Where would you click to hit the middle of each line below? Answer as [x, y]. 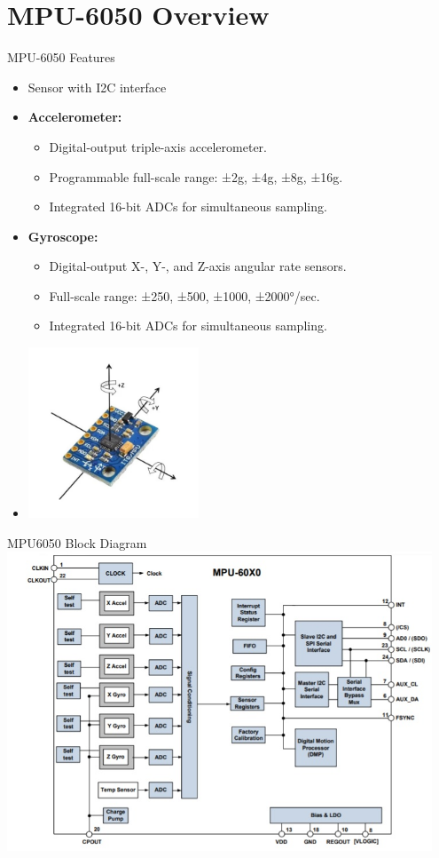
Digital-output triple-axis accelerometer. [158, 146]
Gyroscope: [63, 236]
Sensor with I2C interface [97, 87]
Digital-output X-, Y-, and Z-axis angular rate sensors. [198, 266]
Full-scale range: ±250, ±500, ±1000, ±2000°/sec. [184, 295]
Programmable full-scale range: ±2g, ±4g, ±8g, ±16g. [196, 176]
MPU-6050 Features [61, 57]
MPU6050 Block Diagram [77, 542]
